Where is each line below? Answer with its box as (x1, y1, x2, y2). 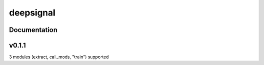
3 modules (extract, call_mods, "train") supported (9, 54, 109, 60)
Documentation (9, 26, 58, 34)
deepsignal (9, 7, 56, 18)
